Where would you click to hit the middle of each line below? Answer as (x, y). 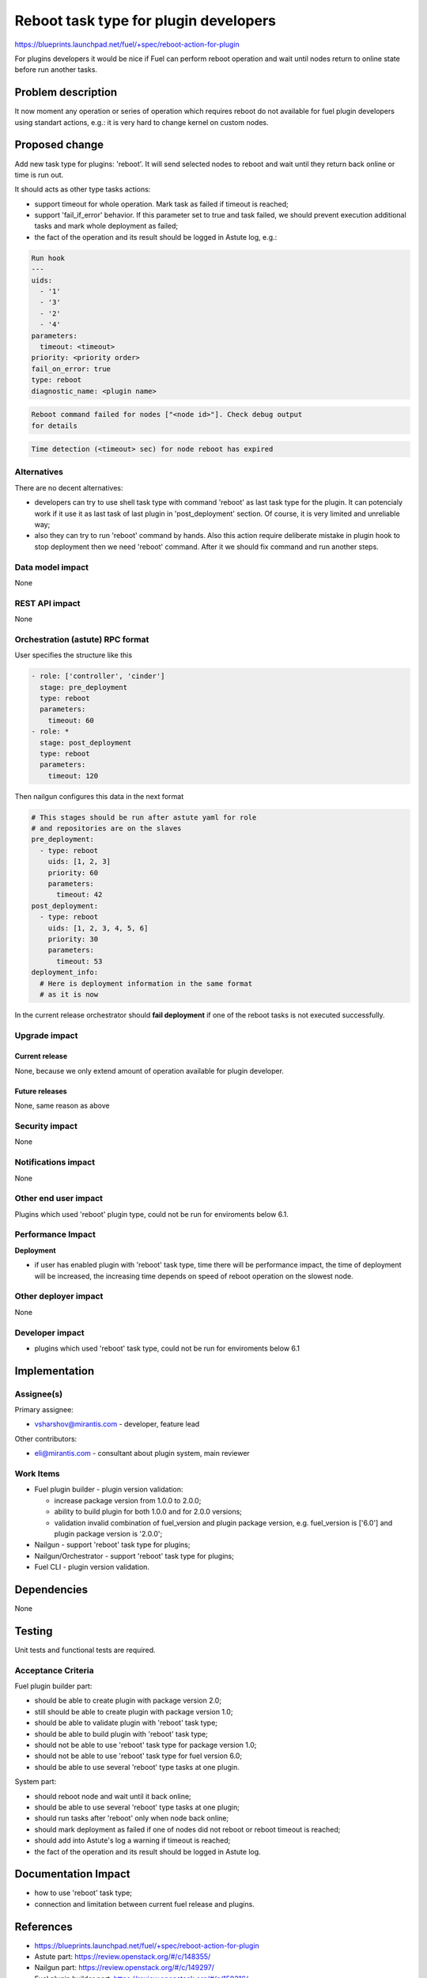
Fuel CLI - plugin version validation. (92, 1567)
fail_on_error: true (71, 369)
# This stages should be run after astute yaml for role (144, 817)
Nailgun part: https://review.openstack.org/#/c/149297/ (125, 1968)
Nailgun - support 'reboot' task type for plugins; (112, 1545)
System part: (36, 1782)
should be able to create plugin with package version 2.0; (128, 1700)
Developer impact (49, 1332)
